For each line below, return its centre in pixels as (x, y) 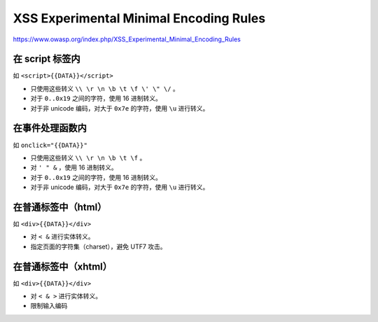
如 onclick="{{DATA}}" (50, 145)
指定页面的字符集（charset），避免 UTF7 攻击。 (99, 246)
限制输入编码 (49, 306)
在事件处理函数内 (50, 128)
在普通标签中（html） (60, 207)
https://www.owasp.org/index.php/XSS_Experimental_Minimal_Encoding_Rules (127, 39)
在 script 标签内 (47, 59)
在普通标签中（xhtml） (62, 266)
